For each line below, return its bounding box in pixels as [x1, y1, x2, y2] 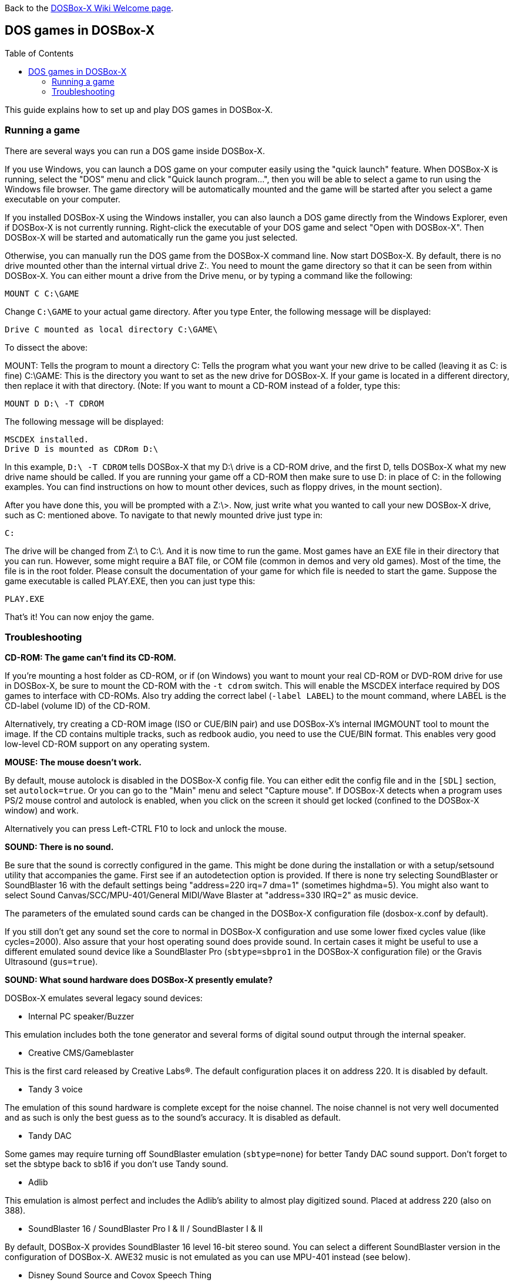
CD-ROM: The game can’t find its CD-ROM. [5, 652, 176, 663]
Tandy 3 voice [28, 1084, 83, 1095]
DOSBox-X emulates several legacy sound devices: [5, 993, 203, 1004]
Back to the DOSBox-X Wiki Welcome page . [5, 3, 174, 13]
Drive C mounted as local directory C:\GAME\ [5, 324, 218, 334]
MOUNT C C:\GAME [5, 288, 79, 298]
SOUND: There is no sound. [5, 842, 114, 852]
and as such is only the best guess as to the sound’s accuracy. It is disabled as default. [5, 1112, 341, 1123]
